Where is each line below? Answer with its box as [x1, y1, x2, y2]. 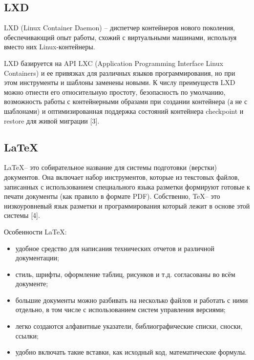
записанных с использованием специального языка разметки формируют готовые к [4, 181, 250, 191]
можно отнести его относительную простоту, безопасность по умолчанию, [4, 86, 226, 97]
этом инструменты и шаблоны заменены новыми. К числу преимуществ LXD [4, 77, 235, 87]
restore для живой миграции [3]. [4, 115, 100, 126]
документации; [15, 253, 59, 263]
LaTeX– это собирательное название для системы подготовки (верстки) [4, 162, 217, 172]
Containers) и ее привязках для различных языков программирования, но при [4, 67, 235, 78]
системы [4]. [4, 210, 40, 220]
